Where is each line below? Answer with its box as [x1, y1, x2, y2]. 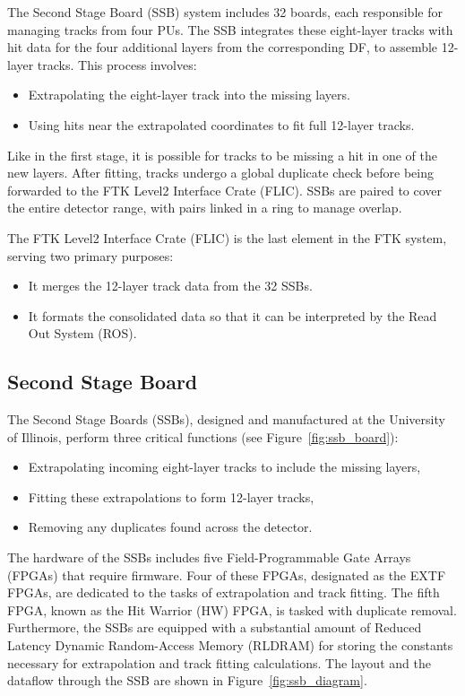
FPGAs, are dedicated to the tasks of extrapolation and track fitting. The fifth [7, 583, 440, 602]
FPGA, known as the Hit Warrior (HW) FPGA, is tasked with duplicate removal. [7, 600, 457, 619]
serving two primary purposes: [7, 246, 174, 265]
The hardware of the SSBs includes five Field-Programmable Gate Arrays [7, 548, 411, 567]
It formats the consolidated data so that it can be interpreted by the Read [28, 306, 437, 325]
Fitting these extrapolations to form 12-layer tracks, [28, 487, 314, 506]
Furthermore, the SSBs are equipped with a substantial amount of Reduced [7, 618, 422, 637]
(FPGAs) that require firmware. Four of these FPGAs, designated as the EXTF [7, 565, 446, 584]
